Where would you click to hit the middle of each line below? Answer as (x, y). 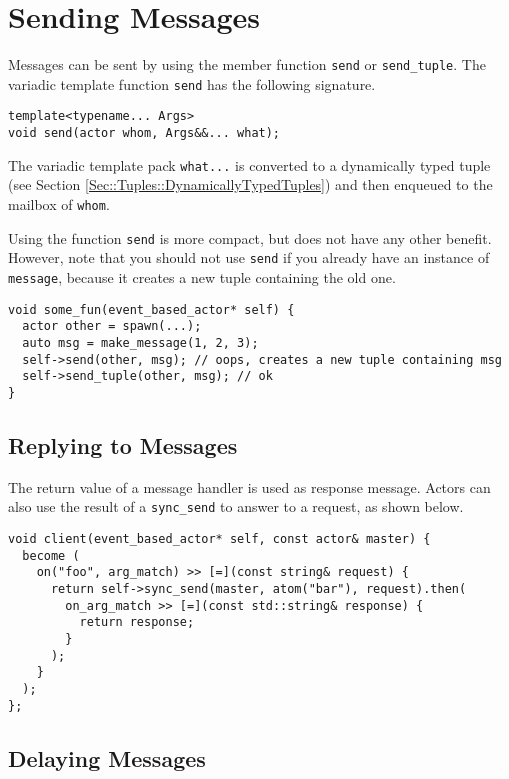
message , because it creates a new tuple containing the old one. (202, 276)
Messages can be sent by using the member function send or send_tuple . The (247, 64)
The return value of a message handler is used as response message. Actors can (249, 486)
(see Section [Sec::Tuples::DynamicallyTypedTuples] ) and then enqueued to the (250, 184)
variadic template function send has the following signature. (192, 83)
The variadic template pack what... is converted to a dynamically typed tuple (249, 164)
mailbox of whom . (59, 204)
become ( (51, 555)
